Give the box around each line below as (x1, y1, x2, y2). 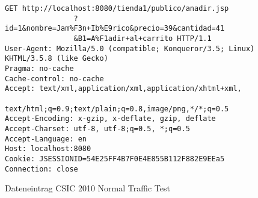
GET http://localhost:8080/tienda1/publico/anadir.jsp (5, 4, 229, 13)
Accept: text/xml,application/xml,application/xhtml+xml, (5, 84, 242, 93)
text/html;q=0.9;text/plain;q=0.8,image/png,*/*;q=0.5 (5, 104, 229, 113)
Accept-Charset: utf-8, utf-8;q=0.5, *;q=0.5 (5, 124, 190, 133)
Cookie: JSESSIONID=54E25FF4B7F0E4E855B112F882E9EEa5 (5, 154, 225, 163)
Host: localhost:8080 (5, 144, 91, 153)
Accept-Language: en (5, 134, 87, 143)
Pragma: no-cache (5, 64, 74, 73)
